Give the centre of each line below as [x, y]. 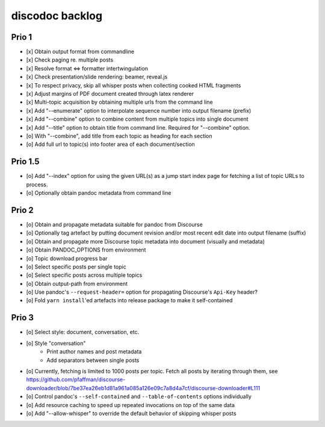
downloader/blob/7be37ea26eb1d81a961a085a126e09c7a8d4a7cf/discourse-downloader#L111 [143, 388]
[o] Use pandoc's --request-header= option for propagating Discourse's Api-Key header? [142, 292]
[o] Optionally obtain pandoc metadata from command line [99, 193]
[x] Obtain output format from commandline [80, 52]
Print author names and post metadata [94, 352]
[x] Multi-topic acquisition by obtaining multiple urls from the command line [119, 102]
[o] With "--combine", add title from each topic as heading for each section [119, 136]
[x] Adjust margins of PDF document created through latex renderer [110, 94]
